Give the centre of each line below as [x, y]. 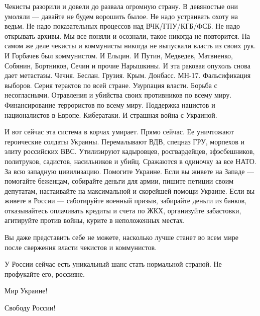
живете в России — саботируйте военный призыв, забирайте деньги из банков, [125, 201]
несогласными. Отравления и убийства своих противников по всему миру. [118, 95]
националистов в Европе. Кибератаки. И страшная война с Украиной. [111, 114]
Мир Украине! [26, 291]
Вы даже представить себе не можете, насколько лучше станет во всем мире [121, 237]
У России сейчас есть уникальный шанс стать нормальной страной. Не [113, 264]
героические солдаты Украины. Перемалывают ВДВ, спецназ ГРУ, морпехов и [124, 141]
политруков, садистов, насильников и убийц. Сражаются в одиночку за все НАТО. [131, 161]
